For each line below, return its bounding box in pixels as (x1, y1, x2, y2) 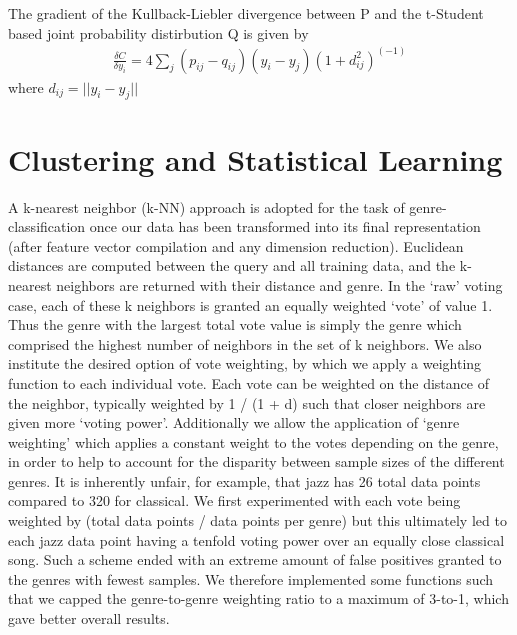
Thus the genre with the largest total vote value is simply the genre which (8, 314, 462, 335)
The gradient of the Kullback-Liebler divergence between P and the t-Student (8, 3, 484, 23)
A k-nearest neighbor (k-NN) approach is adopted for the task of (8, 196, 405, 217)
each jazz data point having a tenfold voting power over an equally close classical (8, 529, 505, 550)
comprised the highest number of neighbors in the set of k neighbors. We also (8, 333, 482, 354)
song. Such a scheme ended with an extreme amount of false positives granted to (8, 549, 502, 570)
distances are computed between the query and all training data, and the (8, 255, 456, 276)
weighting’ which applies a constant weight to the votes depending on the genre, (8, 431, 499, 452)
